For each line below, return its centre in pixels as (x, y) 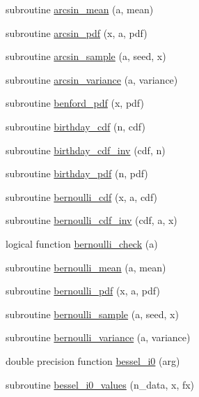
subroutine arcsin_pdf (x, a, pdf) (77, 32)
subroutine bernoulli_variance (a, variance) (98, 337)
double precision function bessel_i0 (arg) (93, 360)
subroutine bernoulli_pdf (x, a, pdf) (83, 291)
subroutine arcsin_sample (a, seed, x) (86, 56)
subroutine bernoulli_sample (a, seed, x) (92, 314)
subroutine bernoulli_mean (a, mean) (86, 267)
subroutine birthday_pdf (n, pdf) (77, 173)
